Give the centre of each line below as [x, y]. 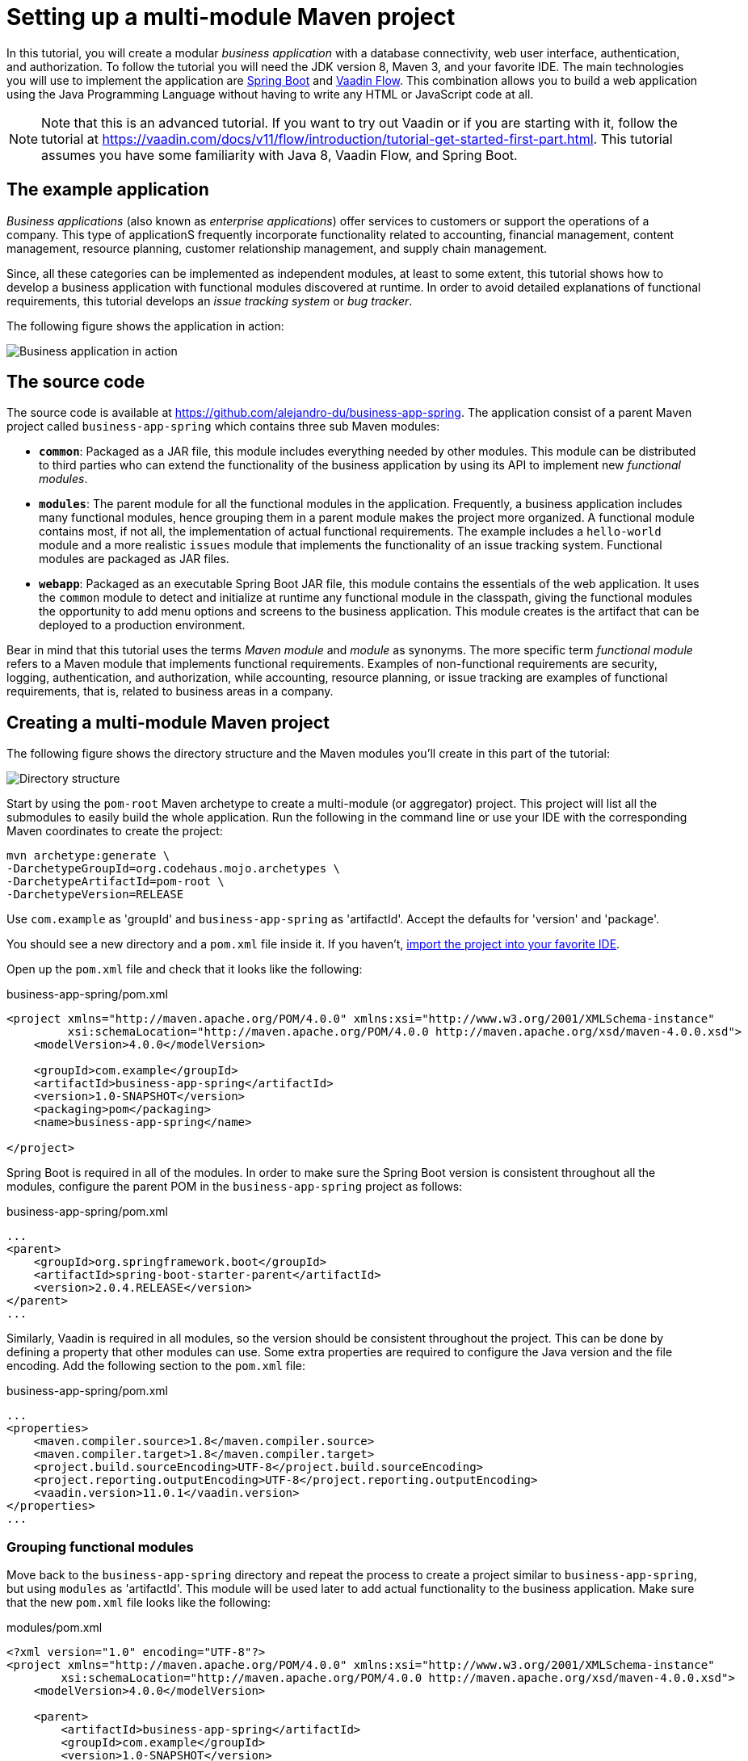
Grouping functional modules [100, 1547]
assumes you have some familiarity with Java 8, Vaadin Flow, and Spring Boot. [279, 155]
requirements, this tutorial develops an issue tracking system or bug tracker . [210, 301]
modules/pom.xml [55, 1628]
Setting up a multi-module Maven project [231, 17]
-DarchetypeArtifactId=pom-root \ [116, 882]
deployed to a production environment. [142, 625]
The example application [108, 190]
